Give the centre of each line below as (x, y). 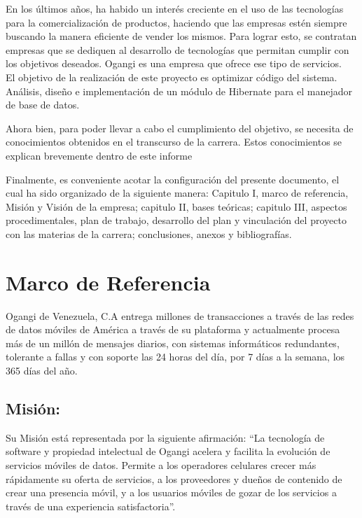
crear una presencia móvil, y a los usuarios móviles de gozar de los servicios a (171, 492)
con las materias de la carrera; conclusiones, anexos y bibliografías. (149, 233)
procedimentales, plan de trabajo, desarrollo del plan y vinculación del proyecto (176, 220)
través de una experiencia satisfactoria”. (91, 506)
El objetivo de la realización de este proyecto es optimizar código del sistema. (172, 77)
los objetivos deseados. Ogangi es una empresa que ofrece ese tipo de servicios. (174, 63)
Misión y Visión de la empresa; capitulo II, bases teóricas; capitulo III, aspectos (176, 206)
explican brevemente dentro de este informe (99, 155)
